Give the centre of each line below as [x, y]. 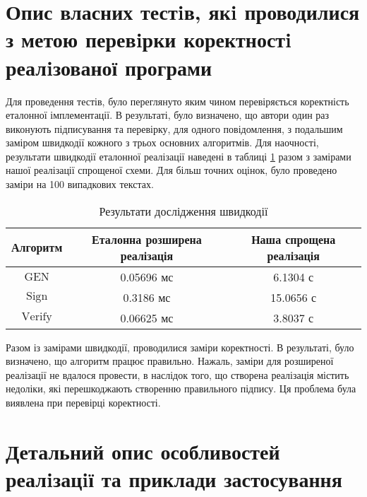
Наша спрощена [294, 239]
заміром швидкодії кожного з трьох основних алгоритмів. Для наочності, [162, 142]
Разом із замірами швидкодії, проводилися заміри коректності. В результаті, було [180, 347]
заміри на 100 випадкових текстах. [80, 184]
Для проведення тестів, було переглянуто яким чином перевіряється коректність [178, 101]
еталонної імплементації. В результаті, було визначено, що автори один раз [168, 115]
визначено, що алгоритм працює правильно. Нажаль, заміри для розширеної [170, 361]
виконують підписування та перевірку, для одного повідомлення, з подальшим [174, 128]
